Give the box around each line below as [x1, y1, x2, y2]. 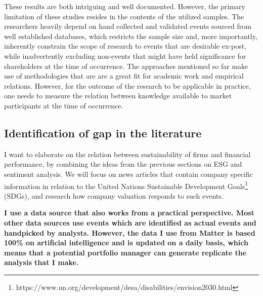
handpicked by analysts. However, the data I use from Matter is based [4, 227, 255, 238]
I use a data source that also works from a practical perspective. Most [4, 207, 254, 218]
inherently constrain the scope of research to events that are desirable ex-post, [4, 41, 246, 51]
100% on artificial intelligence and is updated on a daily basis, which [4, 237, 248, 248]
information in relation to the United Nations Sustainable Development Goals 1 [4, 179, 248, 191]
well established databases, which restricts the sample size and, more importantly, [4, 30, 257, 41]
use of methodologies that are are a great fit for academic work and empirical [4, 70, 244, 81]
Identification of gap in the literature [4, 125, 202, 140]
